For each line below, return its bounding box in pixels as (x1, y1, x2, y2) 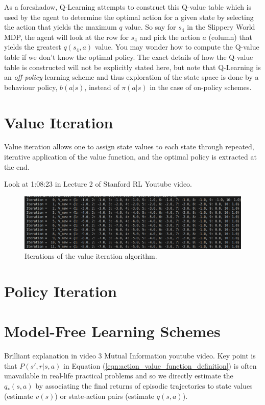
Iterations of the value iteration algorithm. (25, 251, 157, 261)
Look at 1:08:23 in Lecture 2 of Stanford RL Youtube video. (4, 178, 192, 189)
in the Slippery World (187, 21, 255, 32)
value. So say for (125, 21, 176, 32)
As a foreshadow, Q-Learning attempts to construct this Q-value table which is (4, 2, 252, 12)
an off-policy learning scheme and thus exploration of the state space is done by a (4, 72, 259, 82)
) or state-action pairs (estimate (55, 390, 155, 401)
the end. (4, 161, 30, 172)
